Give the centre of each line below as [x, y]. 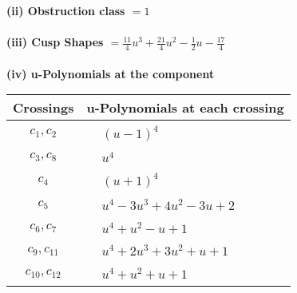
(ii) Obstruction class [66, 10]
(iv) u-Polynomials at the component [111, 73]
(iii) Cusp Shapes [55, 42]
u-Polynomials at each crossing [185, 108]
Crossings [44, 108]
